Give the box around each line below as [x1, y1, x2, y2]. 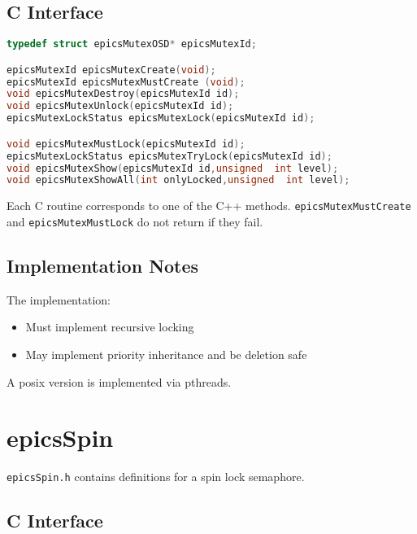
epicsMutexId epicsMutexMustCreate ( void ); [7, 76, 245, 88]
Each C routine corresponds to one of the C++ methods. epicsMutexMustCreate [7, 197, 411, 214]
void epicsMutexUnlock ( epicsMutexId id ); [7, 100, 234, 112]
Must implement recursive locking [25, 318, 194, 335]
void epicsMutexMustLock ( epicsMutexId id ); [7, 138, 245, 150]
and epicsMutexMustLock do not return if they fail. [7, 212, 263, 230]
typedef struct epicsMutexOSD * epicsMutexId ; [7, 38, 257, 50]
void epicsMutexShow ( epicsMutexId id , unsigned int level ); [7, 162, 339, 174]
